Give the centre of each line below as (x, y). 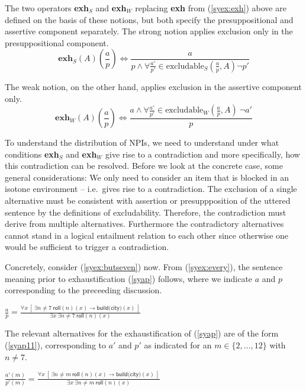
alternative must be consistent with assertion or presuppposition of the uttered (148, 201)
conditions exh (32, 154)
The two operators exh (47, 8)
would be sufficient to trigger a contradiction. (87, 247)
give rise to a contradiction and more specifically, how (203, 154)
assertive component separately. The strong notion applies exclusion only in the (149, 31)
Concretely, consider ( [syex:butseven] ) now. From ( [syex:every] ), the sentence (144, 267)
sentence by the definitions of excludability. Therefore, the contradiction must (146, 212)
